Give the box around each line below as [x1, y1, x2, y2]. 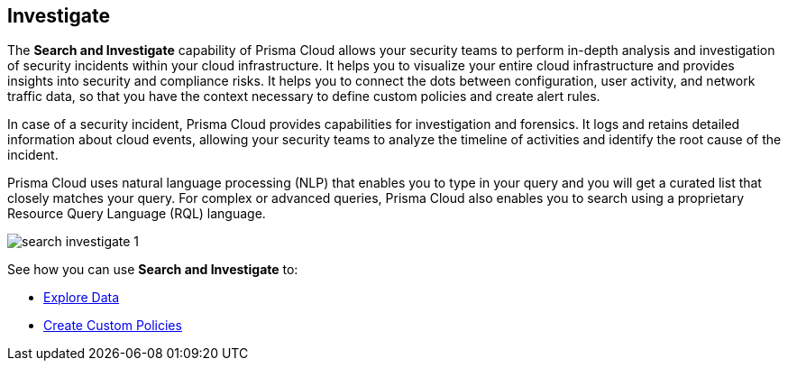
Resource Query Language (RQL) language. [7, 206, 266, 222]
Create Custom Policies [43, 317, 182, 334]
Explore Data [43, 290, 120, 306]
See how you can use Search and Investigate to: [7, 262, 298, 278]
